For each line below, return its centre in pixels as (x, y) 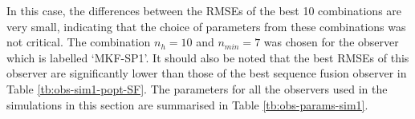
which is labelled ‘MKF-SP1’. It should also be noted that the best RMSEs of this (208, 57)
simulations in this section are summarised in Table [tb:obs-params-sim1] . (187, 104)
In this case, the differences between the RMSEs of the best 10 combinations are (204, 10)
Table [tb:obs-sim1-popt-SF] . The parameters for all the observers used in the (197, 88)
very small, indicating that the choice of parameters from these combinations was (206, 26)
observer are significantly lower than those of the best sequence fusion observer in (207, 73)
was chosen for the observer (331, 42)
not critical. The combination (79, 42)
